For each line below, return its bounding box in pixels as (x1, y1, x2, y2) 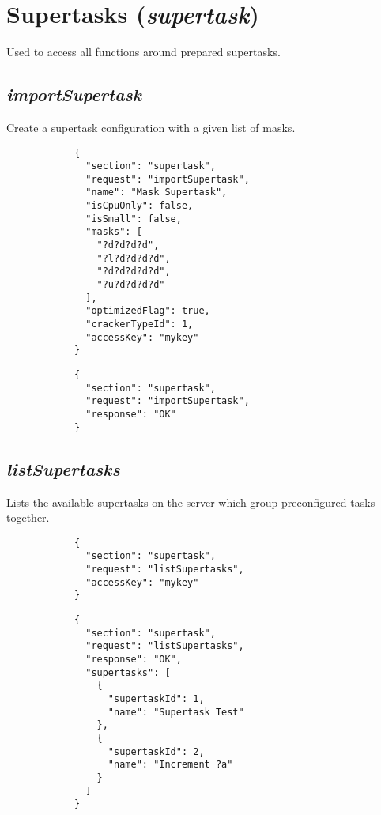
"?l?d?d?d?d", (96, 252, 171, 264)
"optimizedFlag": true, (85, 305, 210, 317)
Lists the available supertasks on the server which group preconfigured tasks (6, 493, 375, 510)
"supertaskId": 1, (108, 692, 205, 704)
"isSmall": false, (85, 213, 182, 225)
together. (6, 509, 50, 526)
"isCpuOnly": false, (85, 200, 194, 212)
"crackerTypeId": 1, (85, 319, 194, 330)
